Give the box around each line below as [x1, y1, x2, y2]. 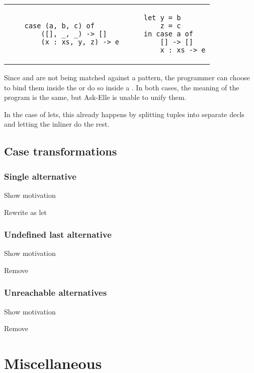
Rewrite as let [4, 206, 47, 217]
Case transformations [4, 143, 117, 159]
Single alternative [4, 170, 76, 182]
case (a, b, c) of [24, 22, 95, 30]
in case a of [143, 30, 193, 38]
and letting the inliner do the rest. [4, 119, 110, 129]
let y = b [143, 14, 181, 22]
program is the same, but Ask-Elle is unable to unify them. [4, 92, 187, 102]
